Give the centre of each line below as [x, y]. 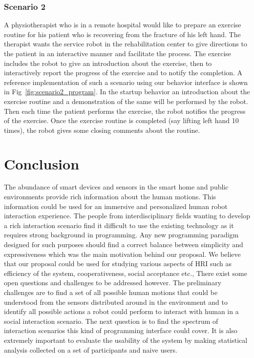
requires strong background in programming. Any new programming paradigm [121, 235]
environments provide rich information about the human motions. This [110, 197]
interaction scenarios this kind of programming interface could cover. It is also [121, 330]
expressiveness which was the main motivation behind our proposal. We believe [122, 254]
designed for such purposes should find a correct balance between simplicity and [124, 244]
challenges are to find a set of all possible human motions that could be [111, 292]
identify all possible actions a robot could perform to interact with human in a [121, 311]
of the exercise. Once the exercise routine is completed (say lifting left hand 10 [121, 120]
